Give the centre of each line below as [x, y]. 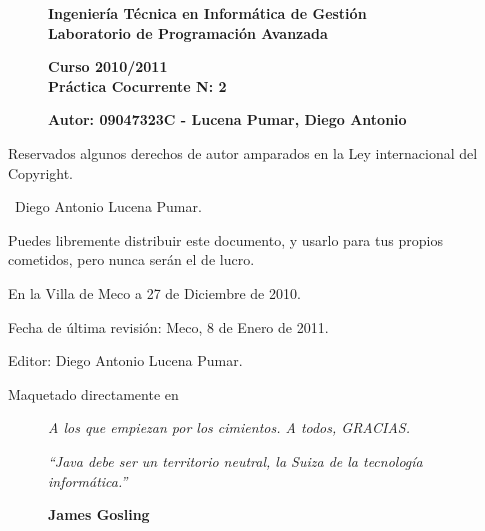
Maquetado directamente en [93, 393]
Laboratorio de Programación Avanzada [188, 32]
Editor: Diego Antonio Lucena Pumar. [125, 360]
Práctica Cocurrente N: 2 [137, 85]
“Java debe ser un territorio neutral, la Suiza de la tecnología [235, 460]
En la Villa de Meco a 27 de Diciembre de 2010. [154, 292]
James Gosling [99, 514]
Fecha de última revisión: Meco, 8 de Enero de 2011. [168, 326]
